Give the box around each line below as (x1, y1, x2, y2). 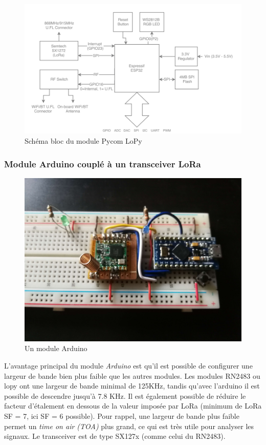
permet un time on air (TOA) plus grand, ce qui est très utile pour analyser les (4, 420, 254, 431)
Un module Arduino (25, 343, 87, 354)
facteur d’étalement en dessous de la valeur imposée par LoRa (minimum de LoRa (4, 400, 262, 411)
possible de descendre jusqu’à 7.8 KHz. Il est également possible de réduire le (4, 390, 246, 401)
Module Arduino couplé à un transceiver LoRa (4, 157, 201, 170)
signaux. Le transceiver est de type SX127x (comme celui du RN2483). (4, 431, 226, 441)
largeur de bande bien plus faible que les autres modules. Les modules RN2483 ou (4, 370, 260, 381)
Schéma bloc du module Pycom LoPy (25, 136, 142, 146)
